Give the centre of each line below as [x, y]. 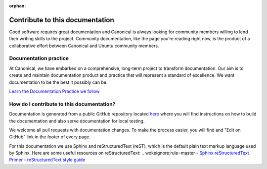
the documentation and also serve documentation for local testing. [77, 121]
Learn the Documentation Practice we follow [54, 91]
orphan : [18, 6]
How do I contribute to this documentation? [62, 104]
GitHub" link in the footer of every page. [50, 137]
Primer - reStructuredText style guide [47, 160]
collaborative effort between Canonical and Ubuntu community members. [84, 46]
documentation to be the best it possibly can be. [58, 82]
